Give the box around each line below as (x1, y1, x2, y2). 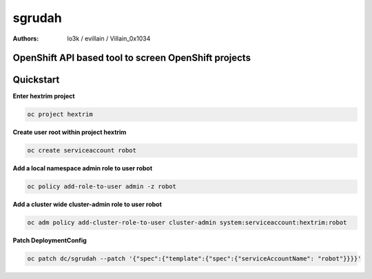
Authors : (12, 34, 39, 43)
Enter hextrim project (12, 92, 75, 100)
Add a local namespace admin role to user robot (12, 164, 153, 172)
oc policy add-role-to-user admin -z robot (27, 183, 177, 190)
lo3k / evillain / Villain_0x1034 (67, 34, 151, 43)
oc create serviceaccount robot (27, 146, 137, 155)
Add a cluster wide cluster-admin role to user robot (12, 200, 162, 209)
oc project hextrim (27, 111, 93, 118)
